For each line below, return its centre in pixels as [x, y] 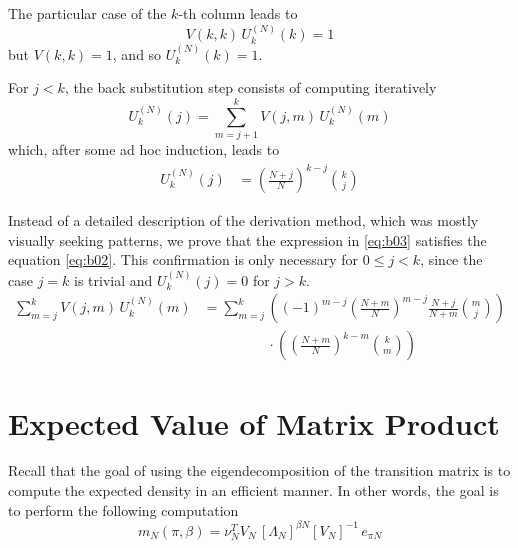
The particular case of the [87, 13]
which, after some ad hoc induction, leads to [144, 148]
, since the [451, 259]
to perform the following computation [123, 509]
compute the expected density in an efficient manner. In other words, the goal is [253, 490]
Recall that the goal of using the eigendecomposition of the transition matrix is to [259, 470]
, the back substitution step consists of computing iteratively [250, 87]
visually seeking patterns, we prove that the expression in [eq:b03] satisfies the [247, 239]
